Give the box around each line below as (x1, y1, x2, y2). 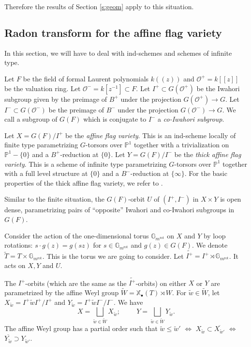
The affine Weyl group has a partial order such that (4, 323, 158, 333)
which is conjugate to (83, 114, 147, 124)
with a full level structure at (4, 168, 88, 178)
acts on (4, 260, 26, 270)
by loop (203, 230, 226, 240)
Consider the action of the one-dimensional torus (4, 230, 149, 240)
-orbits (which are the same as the (25, 278, 127, 288)
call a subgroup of (4, 114, 58, 124)
